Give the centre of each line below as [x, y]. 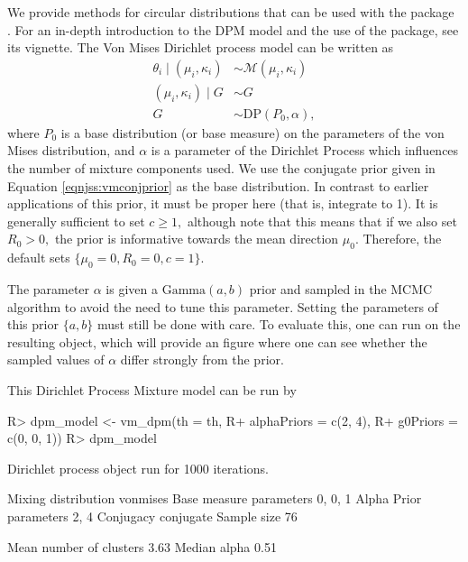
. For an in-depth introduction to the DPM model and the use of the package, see [233, 29]
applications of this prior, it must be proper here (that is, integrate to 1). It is [223, 203]
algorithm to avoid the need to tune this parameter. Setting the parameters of [223, 306]
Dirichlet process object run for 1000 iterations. [138, 468]
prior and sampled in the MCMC [341, 289]
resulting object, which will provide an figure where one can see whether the [217, 341]
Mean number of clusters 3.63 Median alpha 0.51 [142, 546]
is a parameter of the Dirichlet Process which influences [305, 150]
